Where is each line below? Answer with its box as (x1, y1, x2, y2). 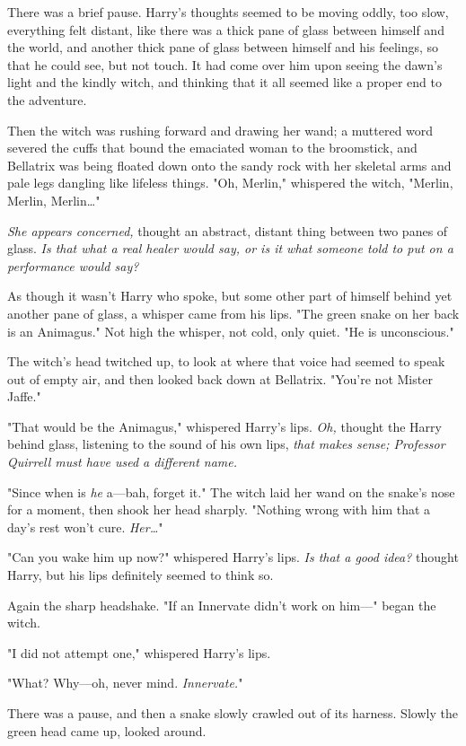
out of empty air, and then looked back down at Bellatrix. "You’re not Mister (7, 369, 433, 388)
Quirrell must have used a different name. (7, 452, 238, 471)
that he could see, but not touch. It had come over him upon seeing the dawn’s (7, 55, 443, 74)
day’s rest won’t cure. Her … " (7, 517, 163, 536)
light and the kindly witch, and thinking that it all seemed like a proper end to (7, 73, 442, 92)
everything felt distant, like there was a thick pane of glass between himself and (7, 20, 444, 39)
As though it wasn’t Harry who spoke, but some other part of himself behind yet (7, 286, 453, 305)
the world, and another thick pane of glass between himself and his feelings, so (7, 38, 439, 57)
